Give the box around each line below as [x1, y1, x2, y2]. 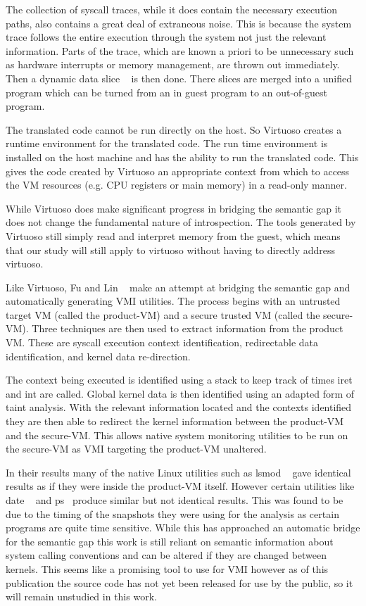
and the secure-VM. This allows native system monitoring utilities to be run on [6, 427, 348, 442]
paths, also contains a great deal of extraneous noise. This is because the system [6, 15, 352, 30]
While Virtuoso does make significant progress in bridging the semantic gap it [6, 201, 342, 215]
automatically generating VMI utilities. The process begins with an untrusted [6, 293, 341, 308]
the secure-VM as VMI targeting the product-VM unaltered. [6, 441, 267, 456]
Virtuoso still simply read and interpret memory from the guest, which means [6, 228, 341, 243]
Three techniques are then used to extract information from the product [32, 321, 343, 336]
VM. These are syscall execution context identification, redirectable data [6, 335, 319, 350]
